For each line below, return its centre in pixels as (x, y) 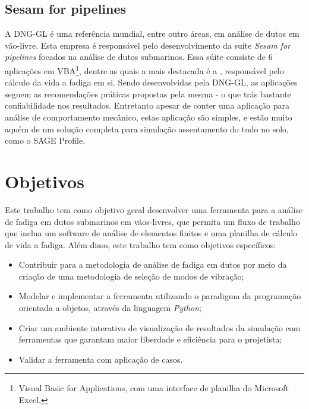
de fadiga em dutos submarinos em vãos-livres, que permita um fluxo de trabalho (152, 221)
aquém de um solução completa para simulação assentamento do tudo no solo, (147, 129)
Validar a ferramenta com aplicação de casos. (101, 359)
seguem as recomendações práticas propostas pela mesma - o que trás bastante (148, 93)
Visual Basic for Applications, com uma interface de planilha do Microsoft (154, 388)
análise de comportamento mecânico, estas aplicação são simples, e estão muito (149, 117)
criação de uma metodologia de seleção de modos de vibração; (131, 276)
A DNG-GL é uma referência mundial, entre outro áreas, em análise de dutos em (152, 34)
